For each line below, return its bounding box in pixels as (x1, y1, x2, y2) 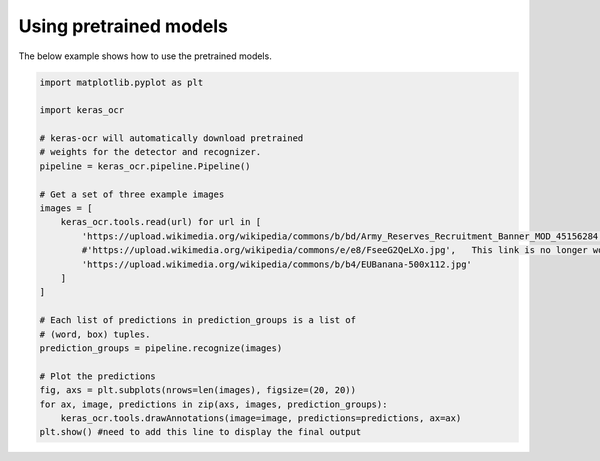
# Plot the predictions (39, 370, 157, 382)
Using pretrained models (18, 15, 229, 37)
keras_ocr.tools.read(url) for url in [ (60, 216, 262, 228)
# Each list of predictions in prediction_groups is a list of (39, 315, 357, 326)
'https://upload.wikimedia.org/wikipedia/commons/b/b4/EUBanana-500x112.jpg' (81, 258, 472, 270)
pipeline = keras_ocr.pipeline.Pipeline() (39, 160, 251, 172)
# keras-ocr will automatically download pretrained (39, 133, 304, 144)
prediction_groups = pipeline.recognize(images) (39, 342, 283, 354)
